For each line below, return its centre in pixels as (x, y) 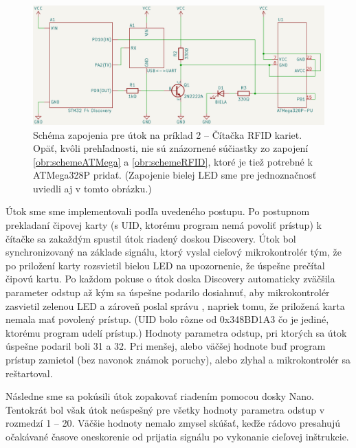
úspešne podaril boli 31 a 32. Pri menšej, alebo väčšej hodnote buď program (166, 346)
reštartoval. (29, 373)
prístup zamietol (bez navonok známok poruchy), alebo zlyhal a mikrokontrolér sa (178, 359)
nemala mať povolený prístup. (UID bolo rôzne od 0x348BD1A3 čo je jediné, (167, 319)
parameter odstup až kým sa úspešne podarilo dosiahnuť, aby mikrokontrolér (168, 292)
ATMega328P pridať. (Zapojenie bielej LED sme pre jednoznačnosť (175, 175)
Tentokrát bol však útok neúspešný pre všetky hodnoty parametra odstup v (165, 409)
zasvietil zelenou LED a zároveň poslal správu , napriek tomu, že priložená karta (175, 305)
